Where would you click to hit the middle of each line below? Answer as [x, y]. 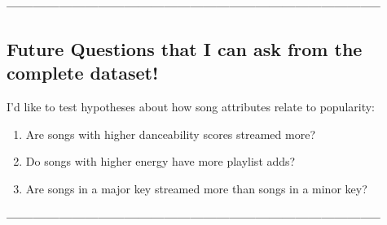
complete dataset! [83, 73]
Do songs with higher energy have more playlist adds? [161, 161]
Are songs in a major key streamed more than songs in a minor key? [196, 188]
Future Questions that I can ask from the [185, 48]
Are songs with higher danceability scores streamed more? [171, 134]
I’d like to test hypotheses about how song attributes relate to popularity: [191, 107]
